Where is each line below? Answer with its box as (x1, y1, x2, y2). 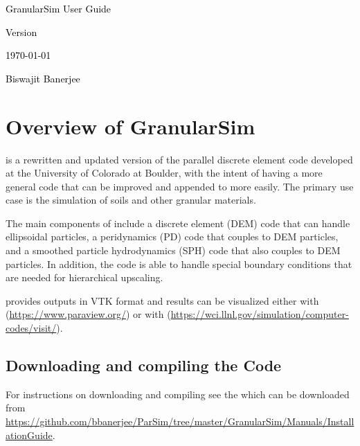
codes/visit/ (6, 321, 57, 335)
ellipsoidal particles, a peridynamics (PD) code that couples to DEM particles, (6, 229, 339, 244)
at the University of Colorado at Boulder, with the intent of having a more (6, 166, 323, 180)
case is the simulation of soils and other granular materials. (6, 193, 256, 207)
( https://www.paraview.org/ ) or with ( (6, 307, 171, 321)
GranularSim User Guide (6, 1, 111, 15)
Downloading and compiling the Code (6, 355, 282, 376)
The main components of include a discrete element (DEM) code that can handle (6, 215, 350, 230)
